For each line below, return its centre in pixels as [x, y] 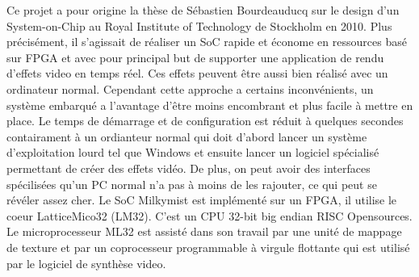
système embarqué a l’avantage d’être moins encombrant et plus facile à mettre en [210, 105]
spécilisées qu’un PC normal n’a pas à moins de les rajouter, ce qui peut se [192, 184]
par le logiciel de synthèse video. [86, 263]
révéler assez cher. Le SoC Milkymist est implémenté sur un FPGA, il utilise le [202, 200]
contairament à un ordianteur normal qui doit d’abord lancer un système [187, 136]
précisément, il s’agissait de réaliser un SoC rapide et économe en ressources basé [207, 42]
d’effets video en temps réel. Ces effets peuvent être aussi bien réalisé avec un [197, 73]
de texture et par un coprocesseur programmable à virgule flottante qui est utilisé [208, 247]
